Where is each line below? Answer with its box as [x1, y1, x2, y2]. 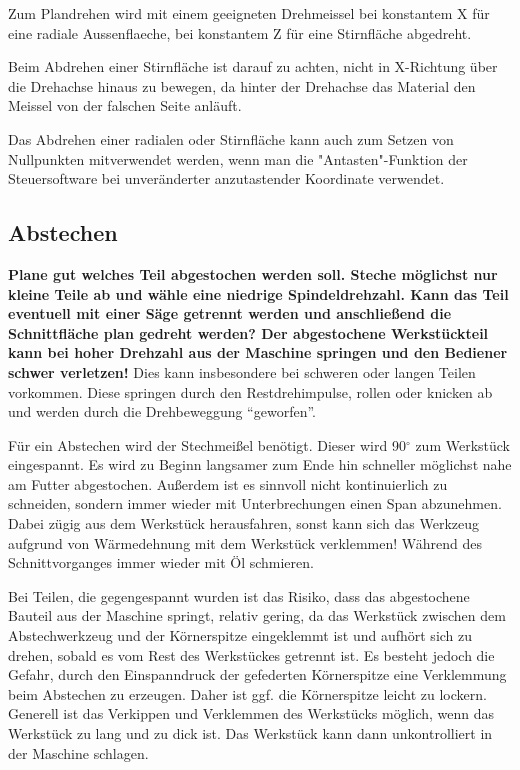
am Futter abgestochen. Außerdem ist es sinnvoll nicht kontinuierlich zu [8, 473, 448, 494]
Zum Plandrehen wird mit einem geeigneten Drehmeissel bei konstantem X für [8, 3, 490, 23]
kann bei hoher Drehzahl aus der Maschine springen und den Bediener [8, 342, 508, 363]
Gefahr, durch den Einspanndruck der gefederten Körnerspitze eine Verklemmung [8, 664, 507, 685]
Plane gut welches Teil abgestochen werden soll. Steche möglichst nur [8, 263, 498, 284]
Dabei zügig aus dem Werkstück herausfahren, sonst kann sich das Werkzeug [8, 513, 480, 534]
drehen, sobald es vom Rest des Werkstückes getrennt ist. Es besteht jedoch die [8, 644, 495, 665]
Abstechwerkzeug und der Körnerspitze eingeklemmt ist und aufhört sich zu [8, 625, 473, 646]
